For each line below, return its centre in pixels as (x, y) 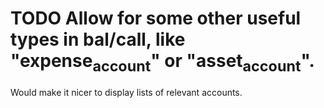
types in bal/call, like (98, 39)
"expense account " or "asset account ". (162, 63)
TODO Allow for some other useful (156, 18)
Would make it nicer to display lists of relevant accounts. (126, 92)
